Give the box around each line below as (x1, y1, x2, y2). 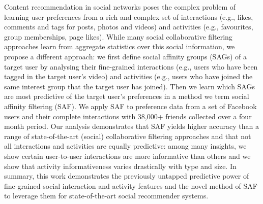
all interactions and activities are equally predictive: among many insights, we (4, 141, 247, 151)
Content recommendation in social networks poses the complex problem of (4, 2, 236, 12)
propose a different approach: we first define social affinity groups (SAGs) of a (4, 51, 247, 61)
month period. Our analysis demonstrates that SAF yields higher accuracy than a (4, 121, 259, 131)
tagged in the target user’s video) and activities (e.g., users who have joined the (4, 71, 253, 82)
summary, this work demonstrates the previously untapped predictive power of (4, 171, 249, 181)
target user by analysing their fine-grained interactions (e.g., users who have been (4, 61, 258, 72)
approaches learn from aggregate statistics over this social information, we (4, 41, 235, 52)
